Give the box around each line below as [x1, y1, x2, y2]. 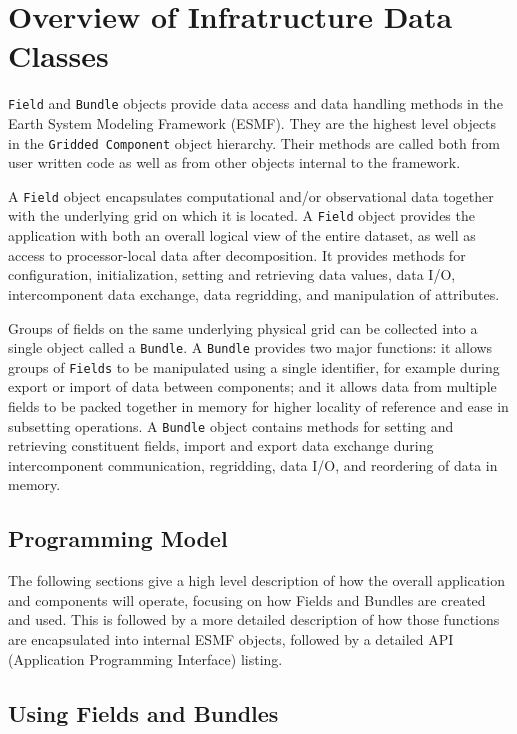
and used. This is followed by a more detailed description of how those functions [8, 609, 500, 630]
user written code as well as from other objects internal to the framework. [8, 152, 461, 173]
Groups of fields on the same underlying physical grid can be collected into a [8, 317, 478, 338]
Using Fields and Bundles [8, 697, 279, 728]
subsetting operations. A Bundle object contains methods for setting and [8, 415, 454, 436]
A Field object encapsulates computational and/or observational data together [8, 185, 494, 206]
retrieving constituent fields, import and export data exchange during [8, 435, 434, 456]
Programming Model [8, 523, 228, 554]
